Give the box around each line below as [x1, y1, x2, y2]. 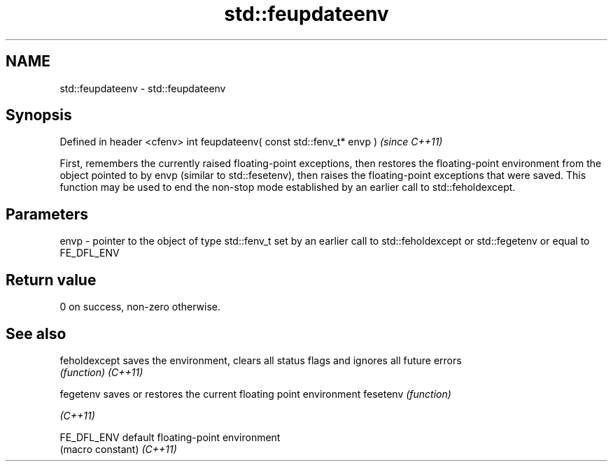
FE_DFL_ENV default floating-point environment [59, 431, 281, 443]
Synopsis [6, 106, 72, 124]
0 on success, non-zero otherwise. [59, 301, 221, 313]
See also [6, 324, 66, 343]
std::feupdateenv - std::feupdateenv [59, 82, 226, 94]
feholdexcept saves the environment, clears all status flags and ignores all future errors [59, 354, 462, 366]
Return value [6, 271, 97, 289]
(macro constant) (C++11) [59, 443, 177, 455]
